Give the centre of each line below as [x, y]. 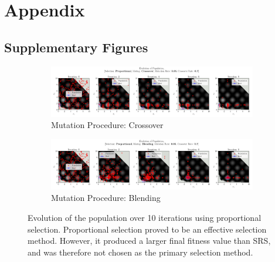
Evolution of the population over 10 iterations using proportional [145, 217]
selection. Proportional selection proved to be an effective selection [147, 229]
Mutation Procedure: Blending [106, 198]
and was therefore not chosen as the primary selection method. [140, 252]
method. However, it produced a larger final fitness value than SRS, [149, 241]
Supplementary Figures [76, 47]
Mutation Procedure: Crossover [107, 125]
